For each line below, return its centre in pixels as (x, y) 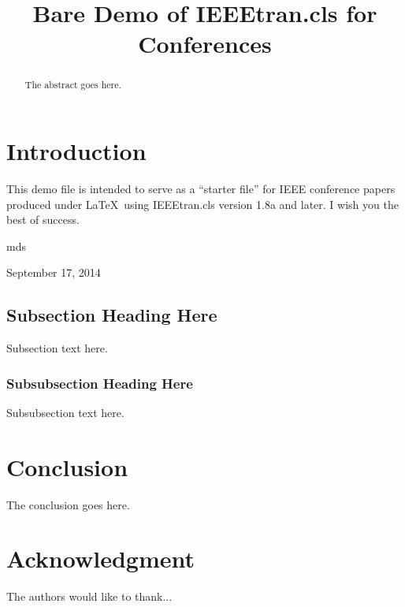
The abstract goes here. (73, 85)
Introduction (76, 151)
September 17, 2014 (54, 272)
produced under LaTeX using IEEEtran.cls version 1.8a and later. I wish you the (202, 204)
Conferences (205, 44)
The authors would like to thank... (89, 596)
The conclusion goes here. (68, 504)
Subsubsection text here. (65, 412)
